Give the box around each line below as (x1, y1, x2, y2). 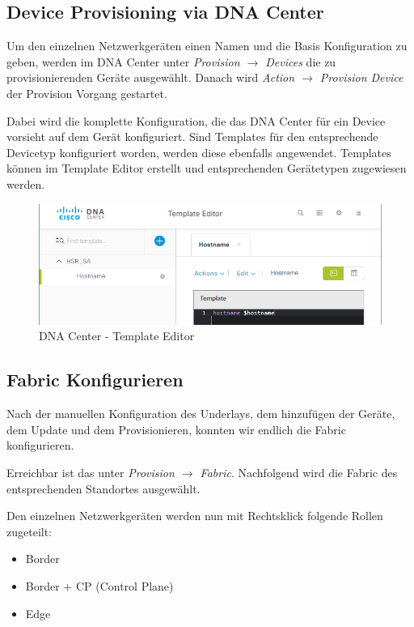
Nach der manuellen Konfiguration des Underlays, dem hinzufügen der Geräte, (6, 405, 395, 422)
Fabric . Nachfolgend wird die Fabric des (200, 464, 398, 481)
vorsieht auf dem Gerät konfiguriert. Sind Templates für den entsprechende (6, 128, 378, 145)
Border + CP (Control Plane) (25, 578, 174, 595)
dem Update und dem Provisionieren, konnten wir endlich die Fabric (6, 420, 346, 437)
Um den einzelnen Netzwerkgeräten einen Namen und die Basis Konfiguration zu (6, 37, 408, 54)
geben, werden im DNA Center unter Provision (6, 53, 240, 70)
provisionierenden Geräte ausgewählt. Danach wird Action (6, 69, 295, 86)
